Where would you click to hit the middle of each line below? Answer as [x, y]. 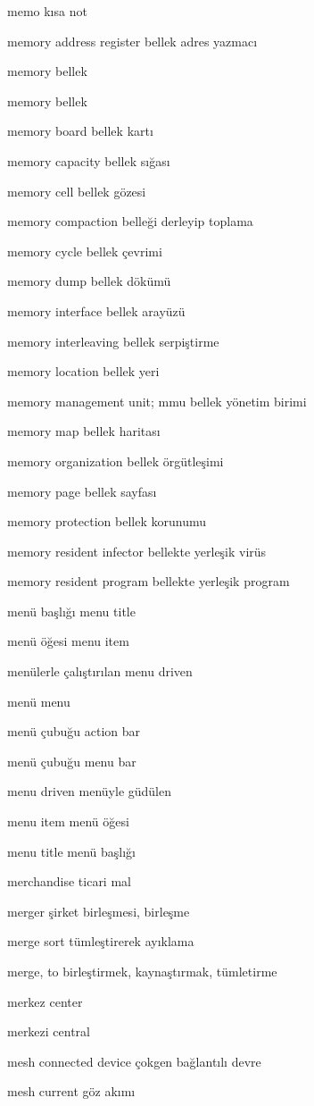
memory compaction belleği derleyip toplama [130, 221]
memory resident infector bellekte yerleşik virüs [137, 551]
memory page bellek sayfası [82, 491]
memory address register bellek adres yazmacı [132, 41]
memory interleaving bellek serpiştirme [113, 341]
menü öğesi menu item [68, 641]
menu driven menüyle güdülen [90, 791]
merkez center [45, 1001]
